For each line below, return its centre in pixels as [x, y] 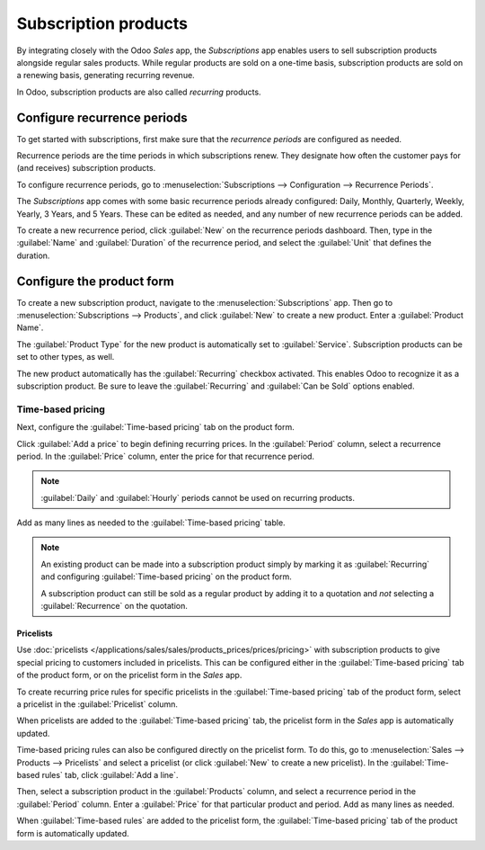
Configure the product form [96, 281]
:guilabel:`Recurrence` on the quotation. [115, 606]
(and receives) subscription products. [86, 168]
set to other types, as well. [66, 357]
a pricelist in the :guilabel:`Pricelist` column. [97, 704]
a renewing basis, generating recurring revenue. [106, 76]
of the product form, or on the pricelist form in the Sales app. [129, 676]
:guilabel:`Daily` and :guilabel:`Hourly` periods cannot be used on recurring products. [198, 497]
